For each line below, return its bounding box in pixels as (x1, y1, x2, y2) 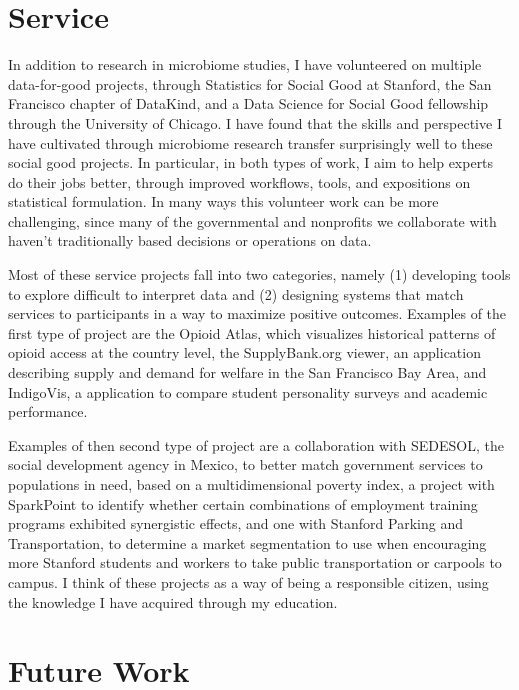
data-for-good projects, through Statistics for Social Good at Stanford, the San (8, 73, 492, 94)
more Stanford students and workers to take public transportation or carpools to (8, 552, 502, 573)
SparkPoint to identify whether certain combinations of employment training (8, 493, 478, 514)
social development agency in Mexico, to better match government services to (8, 454, 483, 475)
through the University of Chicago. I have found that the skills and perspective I (8, 112, 502, 133)
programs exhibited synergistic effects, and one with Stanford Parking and (8, 513, 463, 534)
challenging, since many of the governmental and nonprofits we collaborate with (8, 210, 497, 231)
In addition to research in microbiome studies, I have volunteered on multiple (8, 54, 482, 75)
